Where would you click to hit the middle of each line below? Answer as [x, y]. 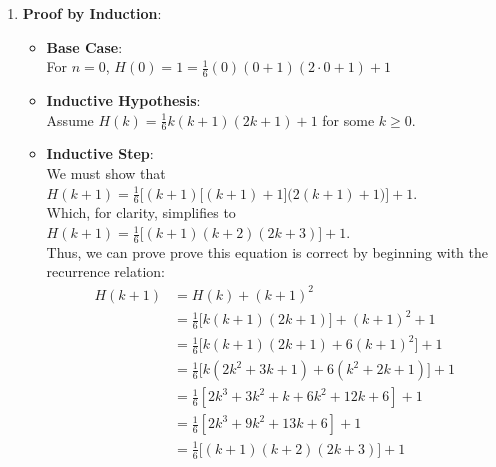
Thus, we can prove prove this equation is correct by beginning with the [267, 251]
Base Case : [84, 46]
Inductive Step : [100, 153]
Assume [70, 119]
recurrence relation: [105, 271]
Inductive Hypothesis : [123, 100]
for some [348, 119]
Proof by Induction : [92, 13]
